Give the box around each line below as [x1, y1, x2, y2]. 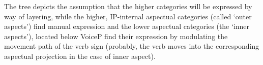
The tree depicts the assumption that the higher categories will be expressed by [4, 1, 252, 11]
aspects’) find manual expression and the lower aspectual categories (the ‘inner [4, 21, 250, 31]
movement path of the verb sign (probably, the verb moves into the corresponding [4, 41, 259, 51]
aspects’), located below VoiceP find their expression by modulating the [4, 30, 228, 41]
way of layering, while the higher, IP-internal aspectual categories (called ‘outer [4, 11, 252, 21]
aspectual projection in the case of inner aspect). [4, 50, 156, 61]
